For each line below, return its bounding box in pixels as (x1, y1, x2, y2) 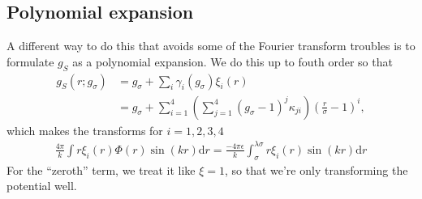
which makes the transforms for (6, 121, 163, 138)
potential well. (6, 177, 77, 194)
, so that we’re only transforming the (224, 161, 408, 178)
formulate (6, 53, 54, 70)
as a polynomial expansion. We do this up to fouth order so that (72, 53, 393, 70)
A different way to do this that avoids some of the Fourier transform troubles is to (6, 37, 416, 54)
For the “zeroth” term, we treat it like (6, 161, 196, 178)
